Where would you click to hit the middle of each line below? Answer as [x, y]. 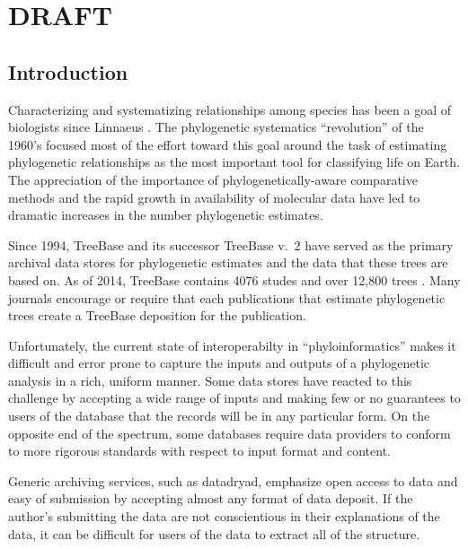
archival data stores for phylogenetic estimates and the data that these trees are [228, 262]
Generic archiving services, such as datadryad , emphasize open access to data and [233, 480]
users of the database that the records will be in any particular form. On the [219, 416]
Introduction [68, 71]
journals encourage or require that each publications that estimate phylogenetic [227, 297]
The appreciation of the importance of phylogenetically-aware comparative [213, 179]
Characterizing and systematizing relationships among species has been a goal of [230, 109]
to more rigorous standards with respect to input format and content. [200, 451]
